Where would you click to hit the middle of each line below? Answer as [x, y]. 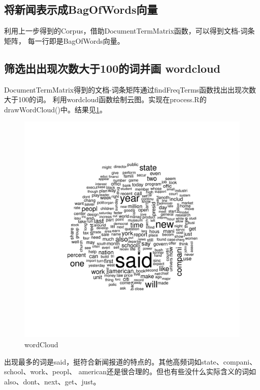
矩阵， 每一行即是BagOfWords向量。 [64, 40]
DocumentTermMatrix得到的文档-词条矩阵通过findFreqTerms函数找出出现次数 [130, 89]
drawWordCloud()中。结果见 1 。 [55, 109]
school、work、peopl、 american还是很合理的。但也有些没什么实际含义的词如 [130, 371]
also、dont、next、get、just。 [52, 381]
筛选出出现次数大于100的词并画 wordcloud [112, 68]
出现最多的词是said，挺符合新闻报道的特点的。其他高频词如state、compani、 [131, 361]
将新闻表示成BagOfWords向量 [81, 9]
